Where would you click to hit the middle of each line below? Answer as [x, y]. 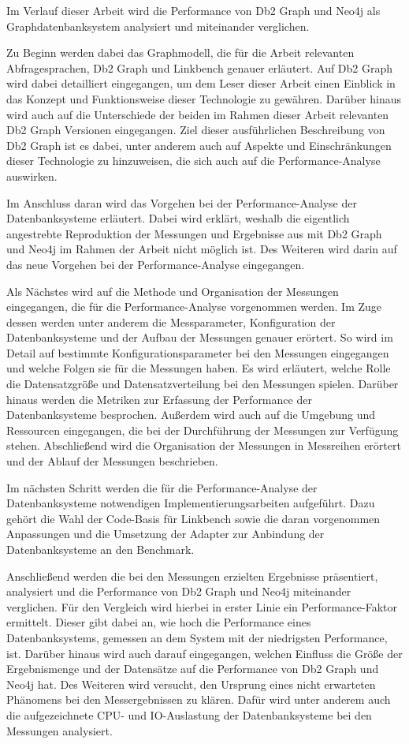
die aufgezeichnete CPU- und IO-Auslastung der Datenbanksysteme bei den [189, 714]
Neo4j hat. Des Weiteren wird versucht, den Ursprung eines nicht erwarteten [191, 684]
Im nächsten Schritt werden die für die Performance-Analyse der [162, 487]
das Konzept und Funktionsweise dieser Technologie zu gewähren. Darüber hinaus [204, 98]
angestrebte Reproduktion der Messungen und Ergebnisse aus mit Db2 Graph [194, 233]
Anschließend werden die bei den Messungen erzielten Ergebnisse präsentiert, [192, 576]
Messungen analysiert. [59, 730]
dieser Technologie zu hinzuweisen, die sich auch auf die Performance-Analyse [193, 161]
